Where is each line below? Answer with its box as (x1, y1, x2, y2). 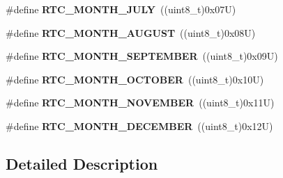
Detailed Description (6, 152, 158, 174)
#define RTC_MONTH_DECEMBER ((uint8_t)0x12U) (6, 118, 273, 133)
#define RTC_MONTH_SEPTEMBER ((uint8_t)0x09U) (6, 49, 278, 63)
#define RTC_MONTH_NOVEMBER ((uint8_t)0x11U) (6, 95, 275, 110)
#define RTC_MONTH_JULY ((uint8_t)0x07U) (6, 2, 236, 16)
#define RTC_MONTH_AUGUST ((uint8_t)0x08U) (6, 25, 256, 40)
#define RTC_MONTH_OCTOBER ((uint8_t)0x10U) (6, 72, 264, 86)
